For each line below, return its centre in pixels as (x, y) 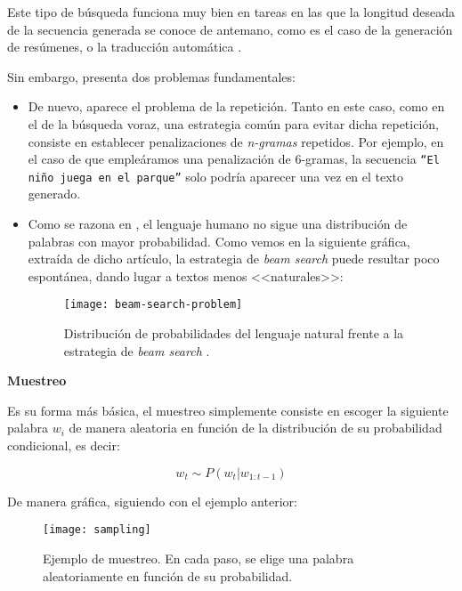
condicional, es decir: (64, 445)
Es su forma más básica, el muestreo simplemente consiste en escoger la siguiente (228, 410)
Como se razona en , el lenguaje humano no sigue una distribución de (218, 224)
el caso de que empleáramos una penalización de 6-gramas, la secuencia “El (234, 159)
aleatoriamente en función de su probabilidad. (168, 575)
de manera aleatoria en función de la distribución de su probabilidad (255, 428)
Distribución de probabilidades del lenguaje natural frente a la (234, 333)
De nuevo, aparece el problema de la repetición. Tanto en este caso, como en (236, 106)
